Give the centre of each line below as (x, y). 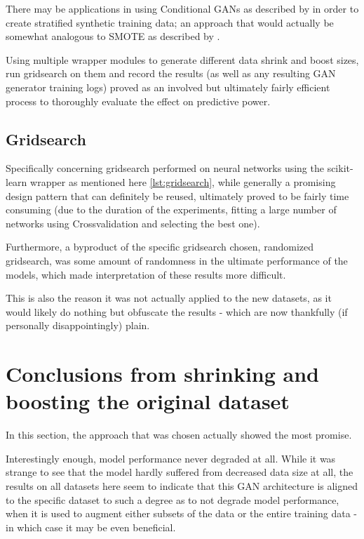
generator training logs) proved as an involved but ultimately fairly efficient (168, 87)
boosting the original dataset (148, 401)
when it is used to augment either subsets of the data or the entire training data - (182, 513)
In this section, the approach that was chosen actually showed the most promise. (179, 435)
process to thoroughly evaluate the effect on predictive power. (138, 101)
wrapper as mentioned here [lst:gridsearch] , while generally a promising (183, 181)
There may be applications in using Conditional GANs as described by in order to (182, 8)
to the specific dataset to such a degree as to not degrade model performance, (173, 499)
